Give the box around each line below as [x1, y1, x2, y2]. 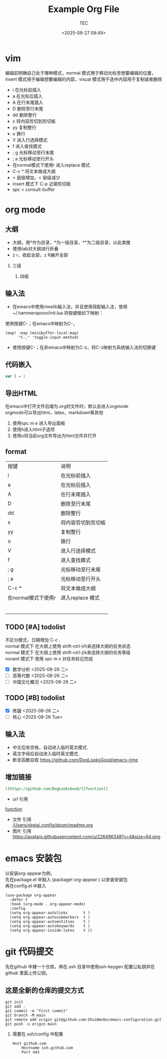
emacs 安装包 [5, 853, 62, 864]
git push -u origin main [5, 1021, 57, 1026]
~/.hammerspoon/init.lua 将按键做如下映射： [12, 310, 104, 316]
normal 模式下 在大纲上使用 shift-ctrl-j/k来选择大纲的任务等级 [5, 649, 131, 655]
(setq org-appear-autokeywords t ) [9, 924, 91, 929]
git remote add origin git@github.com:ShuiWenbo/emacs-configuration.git [5, 1017, 162, 1022]
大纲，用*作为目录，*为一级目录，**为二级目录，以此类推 [12, 239, 131, 245]
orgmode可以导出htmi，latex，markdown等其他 [5, 409, 104, 415]
